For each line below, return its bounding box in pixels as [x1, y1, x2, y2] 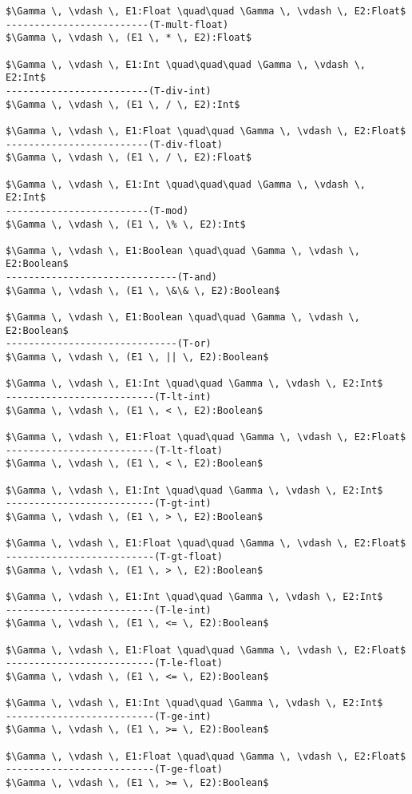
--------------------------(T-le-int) [6, 604, 212, 616]
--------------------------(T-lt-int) [6, 391, 212, 403]
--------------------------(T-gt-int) [6, 498, 212, 510]
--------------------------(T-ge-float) [6, 764, 224, 776]
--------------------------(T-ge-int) [6, 710, 212, 722]
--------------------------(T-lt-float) [6, 444, 224, 456]
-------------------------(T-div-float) [6, 138, 224, 150]
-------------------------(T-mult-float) [6, 18, 229, 30]
